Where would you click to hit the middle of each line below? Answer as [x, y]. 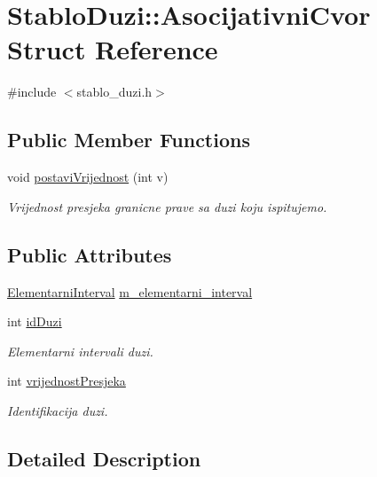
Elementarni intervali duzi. [80, 351]
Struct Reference [113, 49]
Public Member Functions [129, 140]
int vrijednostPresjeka [67, 381]
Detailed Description [104, 458]
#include [32, 92]
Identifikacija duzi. [58, 410]
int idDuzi [35, 321]
